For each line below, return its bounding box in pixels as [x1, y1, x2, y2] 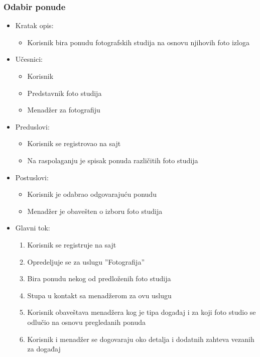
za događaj [27, 343, 61, 354]
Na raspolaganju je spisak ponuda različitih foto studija [27, 155, 198, 165]
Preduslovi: [15, 121, 50, 132]
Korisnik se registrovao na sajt [27, 138, 121, 149]
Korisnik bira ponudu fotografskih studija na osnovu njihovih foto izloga [27, 37, 249, 47]
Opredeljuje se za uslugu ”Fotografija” [27, 256, 145, 267]
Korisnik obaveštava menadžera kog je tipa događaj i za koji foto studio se [27, 307, 256, 317]
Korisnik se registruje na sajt [27, 239, 116, 250]
